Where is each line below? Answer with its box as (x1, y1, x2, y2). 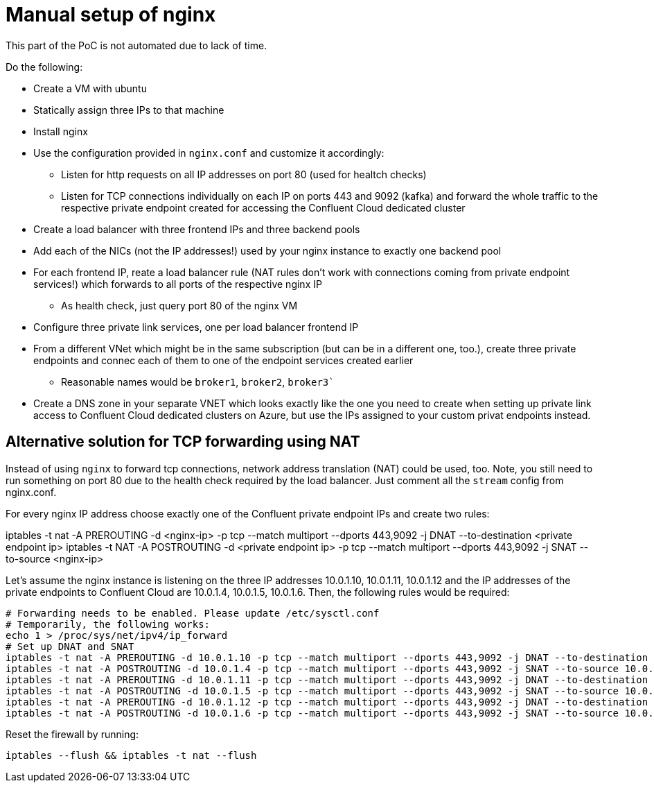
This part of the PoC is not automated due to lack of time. (6, 39, 267, 51)
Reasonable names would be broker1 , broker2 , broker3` (61, 375, 335, 388)
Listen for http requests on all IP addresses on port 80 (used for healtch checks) (61, 168, 427, 180)
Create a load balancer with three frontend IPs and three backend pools (33, 223, 360, 235)
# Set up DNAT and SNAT (6, 640, 134, 652)
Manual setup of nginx (6, 3, 216, 26)
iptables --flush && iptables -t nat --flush (6, 749, 257, 761)
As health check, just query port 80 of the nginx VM (61, 299, 298, 311)
